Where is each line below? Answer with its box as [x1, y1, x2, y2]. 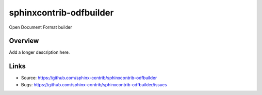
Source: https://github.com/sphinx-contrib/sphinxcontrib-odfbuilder [21, 75, 157, 81]
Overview [9, 37, 39, 45]
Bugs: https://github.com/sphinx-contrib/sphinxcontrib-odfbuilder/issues [21, 81, 167, 87]
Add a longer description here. [9, 49, 70, 55]
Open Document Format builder [9, 24, 72, 30]
